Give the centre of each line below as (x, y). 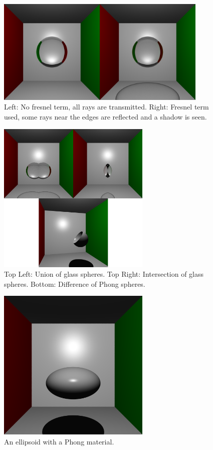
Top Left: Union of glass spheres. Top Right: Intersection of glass (104, 274)
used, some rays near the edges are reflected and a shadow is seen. (105, 116)
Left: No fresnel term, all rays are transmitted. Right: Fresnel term (107, 107)
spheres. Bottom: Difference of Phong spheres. (75, 284)
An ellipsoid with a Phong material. (59, 441)
